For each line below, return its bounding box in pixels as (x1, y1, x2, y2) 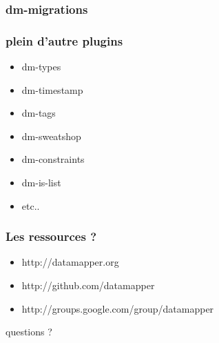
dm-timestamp (21, 82, 83, 97)
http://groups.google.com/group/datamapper (21, 301, 214, 315)
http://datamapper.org (21, 255, 119, 269)
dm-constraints (21, 152, 85, 166)
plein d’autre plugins (6, 32, 123, 49)
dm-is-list (21, 175, 61, 190)
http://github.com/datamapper (21, 278, 155, 293)
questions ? (6, 324, 52, 339)
